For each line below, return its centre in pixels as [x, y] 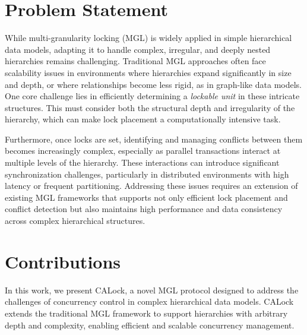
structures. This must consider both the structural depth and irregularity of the [150, 107]
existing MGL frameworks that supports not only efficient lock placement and [146, 197]
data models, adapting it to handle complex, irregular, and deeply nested [138, 49]
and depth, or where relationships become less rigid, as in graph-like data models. [153, 84]
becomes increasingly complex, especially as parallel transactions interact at [143, 151]
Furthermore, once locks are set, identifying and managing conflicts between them [154, 139]
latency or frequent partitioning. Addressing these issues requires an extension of [151, 186]
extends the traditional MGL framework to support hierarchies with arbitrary [146, 313]
